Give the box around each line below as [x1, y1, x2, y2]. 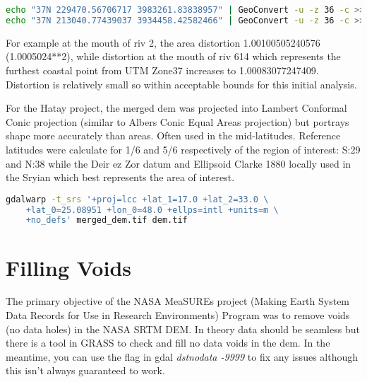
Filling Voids [6, 253, 131, 282]
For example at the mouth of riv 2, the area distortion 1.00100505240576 [6, 35, 320, 50]
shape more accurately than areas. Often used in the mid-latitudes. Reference [6, 128, 341, 143]
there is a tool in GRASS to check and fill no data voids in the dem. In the [6, 335, 330, 350]
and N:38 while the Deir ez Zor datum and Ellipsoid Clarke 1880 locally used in [6, 156, 351, 170]
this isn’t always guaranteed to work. [6, 363, 165, 378]
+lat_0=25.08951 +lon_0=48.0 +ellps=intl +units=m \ [25, 204, 279, 215]
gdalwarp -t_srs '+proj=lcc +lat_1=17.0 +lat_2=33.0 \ [6, 194, 269, 204]
